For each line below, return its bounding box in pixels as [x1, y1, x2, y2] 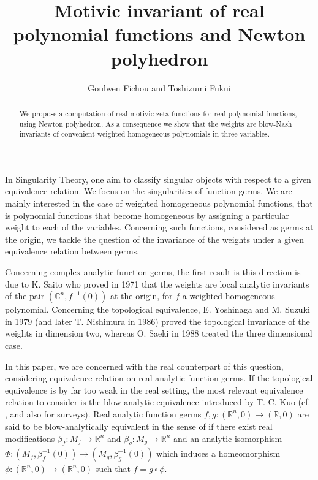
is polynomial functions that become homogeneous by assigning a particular [5, 208, 290, 221]
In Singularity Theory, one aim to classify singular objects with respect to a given [5, 172, 311, 185]
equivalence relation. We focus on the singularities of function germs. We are [5, 185, 292, 197]
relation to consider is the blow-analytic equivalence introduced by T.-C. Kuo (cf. [5, 395, 311, 408]
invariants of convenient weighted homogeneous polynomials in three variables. [19, 129, 270, 139]
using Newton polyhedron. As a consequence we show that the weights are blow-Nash [19, 118, 292, 129]
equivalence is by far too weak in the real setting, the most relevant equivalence [5, 383, 303, 396]
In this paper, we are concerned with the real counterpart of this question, [5, 359, 284, 372]
